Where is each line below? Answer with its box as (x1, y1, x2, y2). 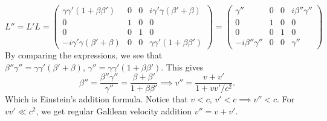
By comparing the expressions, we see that (5, 49, 163, 61)
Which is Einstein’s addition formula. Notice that (5, 93, 188, 105)
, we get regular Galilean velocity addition (36, 105, 192, 117)
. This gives (161, 60, 204, 73)
